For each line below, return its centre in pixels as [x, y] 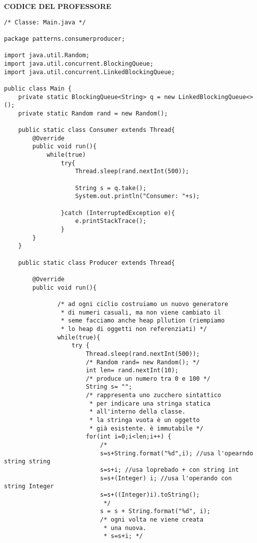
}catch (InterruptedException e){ [118, 213]
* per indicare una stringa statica [150, 403]
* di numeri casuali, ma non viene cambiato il [141, 312]
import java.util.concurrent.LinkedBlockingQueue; [89, 72]
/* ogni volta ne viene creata [152, 519]
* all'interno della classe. [137, 412]
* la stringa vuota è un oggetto [144, 420]
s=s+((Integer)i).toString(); [150, 495]
